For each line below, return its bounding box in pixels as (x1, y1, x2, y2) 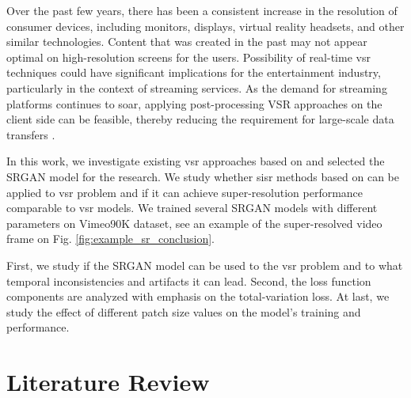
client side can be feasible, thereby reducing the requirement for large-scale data (6, 111, 394, 127)
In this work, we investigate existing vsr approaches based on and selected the (6, 153, 385, 169)
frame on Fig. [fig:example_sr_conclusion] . (6, 230, 215, 247)
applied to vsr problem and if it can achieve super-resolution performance (6, 184, 363, 200)
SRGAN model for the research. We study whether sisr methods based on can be (6, 168, 400, 184)
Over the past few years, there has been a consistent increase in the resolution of (6, 2, 398, 18)
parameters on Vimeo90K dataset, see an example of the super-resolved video (6, 214, 382, 231)
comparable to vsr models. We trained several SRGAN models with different (6, 199, 378, 216)
